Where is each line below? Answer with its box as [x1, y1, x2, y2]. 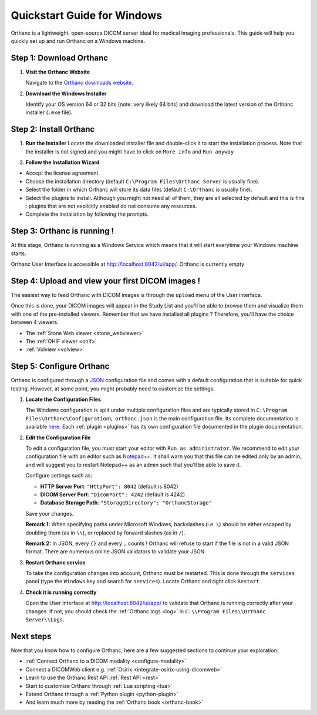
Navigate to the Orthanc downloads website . [25, 79, 133, 86]
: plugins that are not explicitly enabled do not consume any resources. [25, 203, 197, 210]
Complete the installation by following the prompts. [25, 211, 149, 218]
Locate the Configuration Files [25, 396, 102, 403]
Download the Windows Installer [25, 90, 107, 97]
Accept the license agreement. [25, 169, 100, 176]
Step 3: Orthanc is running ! [11, 226, 114, 236]
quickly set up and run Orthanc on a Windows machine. [11, 37, 146, 44]
